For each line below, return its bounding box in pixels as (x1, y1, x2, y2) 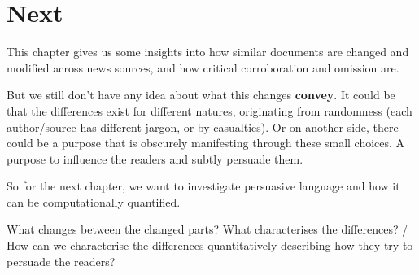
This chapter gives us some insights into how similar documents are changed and (7, 43, 409, 60)
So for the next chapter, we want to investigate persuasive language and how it (7, 177, 400, 194)
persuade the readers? (7, 252, 116, 269)
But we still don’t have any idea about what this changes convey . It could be (7, 86, 395, 103)
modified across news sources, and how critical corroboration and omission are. (7, 59, 399, 76)
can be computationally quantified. (7, 193, 181, 210)
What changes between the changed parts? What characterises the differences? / (7, 220, 408, 238)
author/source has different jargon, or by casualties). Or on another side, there (7, 118, 399, 135)
